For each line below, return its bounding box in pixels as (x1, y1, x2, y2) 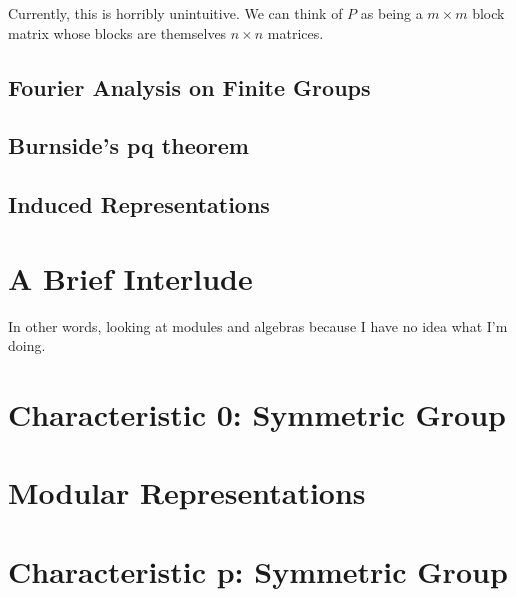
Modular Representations (8, 472, 366, 513)
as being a (360, 3, 423, 23)
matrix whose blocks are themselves (8, 22, 227, 43)
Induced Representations (8, 189, 270, 220)
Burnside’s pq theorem (8, 130, 249, 161)
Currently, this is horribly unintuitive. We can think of (8, 3, 343, 23)
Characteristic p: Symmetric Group (8, 550, 508, 591)
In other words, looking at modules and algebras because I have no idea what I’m (8, 315, 508, 336)
